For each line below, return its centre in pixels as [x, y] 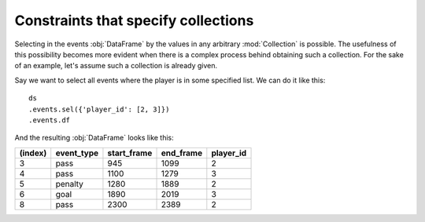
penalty [70, 184]
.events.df [50, 120]
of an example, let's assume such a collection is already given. [116, 66]
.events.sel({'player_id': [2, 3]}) [99, 109]
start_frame [130, 153]
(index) [33, 153]
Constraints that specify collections [134, 20]
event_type [77, 153]
